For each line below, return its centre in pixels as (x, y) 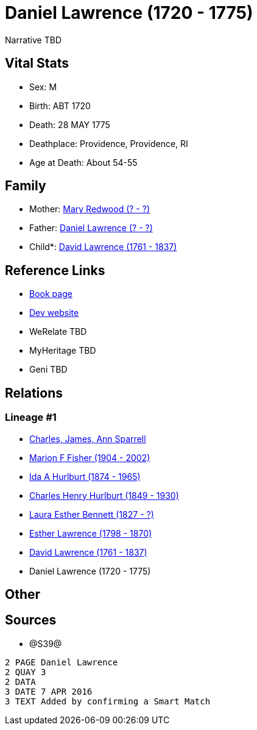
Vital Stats (37, 63)
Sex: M (43, 87)
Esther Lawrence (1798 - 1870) (91, 533)
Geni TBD (48, 370)
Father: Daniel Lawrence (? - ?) (91, 228)
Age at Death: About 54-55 (83, 162)
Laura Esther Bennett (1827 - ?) (92, 514)
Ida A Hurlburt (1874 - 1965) (85, 476)
